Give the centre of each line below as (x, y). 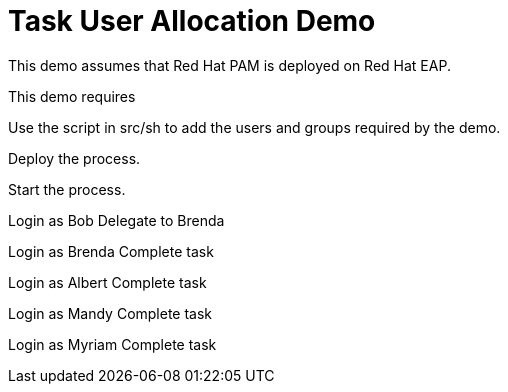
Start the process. (67, 189)
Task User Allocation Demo (192, 21)
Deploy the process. (74, 158)
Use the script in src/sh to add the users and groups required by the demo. (254, 127)
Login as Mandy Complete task (110, 313)
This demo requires (72, 96)
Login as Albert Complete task (107, 282)
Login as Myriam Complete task (112, 344)
